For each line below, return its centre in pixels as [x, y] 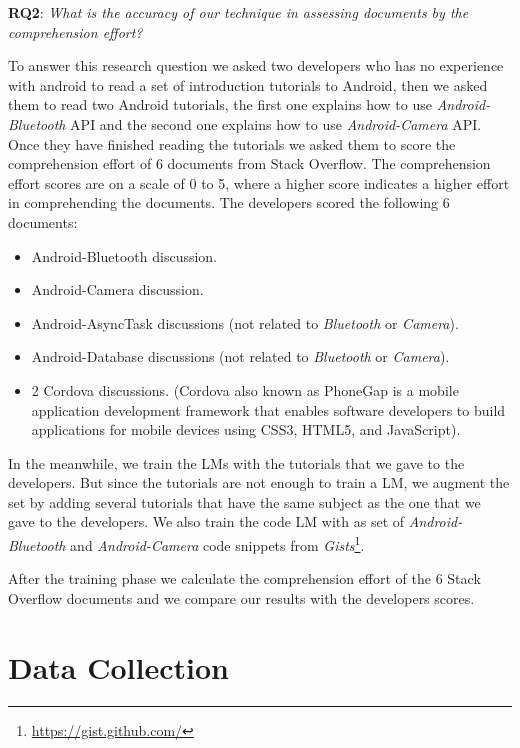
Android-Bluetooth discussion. [124, 255]
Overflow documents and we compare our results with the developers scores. [241, 597]
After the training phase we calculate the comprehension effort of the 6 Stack [244, 578]
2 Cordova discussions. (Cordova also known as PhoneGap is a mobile [245, 389]
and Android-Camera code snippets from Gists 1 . [217, 543]
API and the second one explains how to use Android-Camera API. [276, 123]
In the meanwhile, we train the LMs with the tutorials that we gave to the [236, 462]
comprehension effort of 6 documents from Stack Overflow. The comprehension [249, 163]
